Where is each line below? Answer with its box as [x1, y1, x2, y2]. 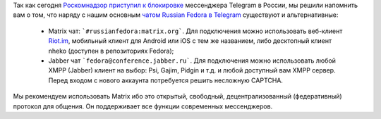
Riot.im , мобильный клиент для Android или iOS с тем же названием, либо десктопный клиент [48, 37, 332, 45]
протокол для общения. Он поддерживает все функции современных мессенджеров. [13, 102, 273, 111]
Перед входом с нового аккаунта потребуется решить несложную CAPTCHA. [48, 76, 284, 84]
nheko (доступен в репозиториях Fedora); [48, 46, 174, 55]
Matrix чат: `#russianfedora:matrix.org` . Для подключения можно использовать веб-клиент [48, 27, 343, 35]
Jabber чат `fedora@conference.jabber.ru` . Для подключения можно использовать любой [48, 56, 337, 65]
